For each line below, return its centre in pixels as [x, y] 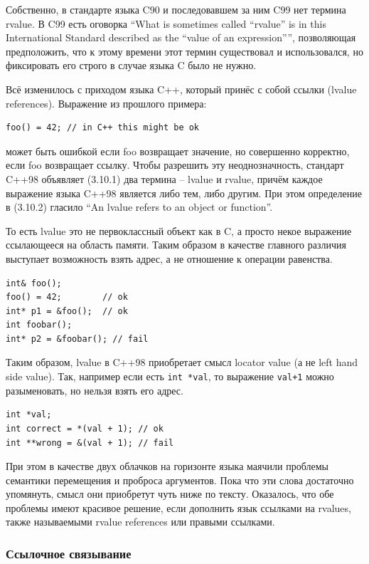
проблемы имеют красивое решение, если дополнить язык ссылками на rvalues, [178, 507]
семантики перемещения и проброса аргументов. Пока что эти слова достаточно [180, 480]
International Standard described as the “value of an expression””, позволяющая [181, 37]
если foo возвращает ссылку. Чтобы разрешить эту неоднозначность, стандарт [175, 165]
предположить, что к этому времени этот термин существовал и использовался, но [184, 51]
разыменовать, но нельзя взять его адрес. [95, 390]
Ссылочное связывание [69, 553]
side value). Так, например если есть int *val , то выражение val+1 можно [170, 376]
